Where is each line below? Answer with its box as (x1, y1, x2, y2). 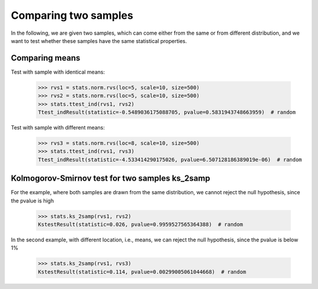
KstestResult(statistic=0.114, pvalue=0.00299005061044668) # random (38, 268, 247, 275)
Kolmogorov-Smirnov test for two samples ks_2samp (11, 174, 210, 184)
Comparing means (11, 53, 81, 63)
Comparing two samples (11, 9, 134, 22)
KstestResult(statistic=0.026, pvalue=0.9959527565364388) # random (38, 221, 243, 228)
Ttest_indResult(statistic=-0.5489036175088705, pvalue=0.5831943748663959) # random (38, 109, 296, 115)
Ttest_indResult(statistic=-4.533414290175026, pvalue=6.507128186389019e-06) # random (38, 156, 303, 163)
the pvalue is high (11, 197, 54, 204)
